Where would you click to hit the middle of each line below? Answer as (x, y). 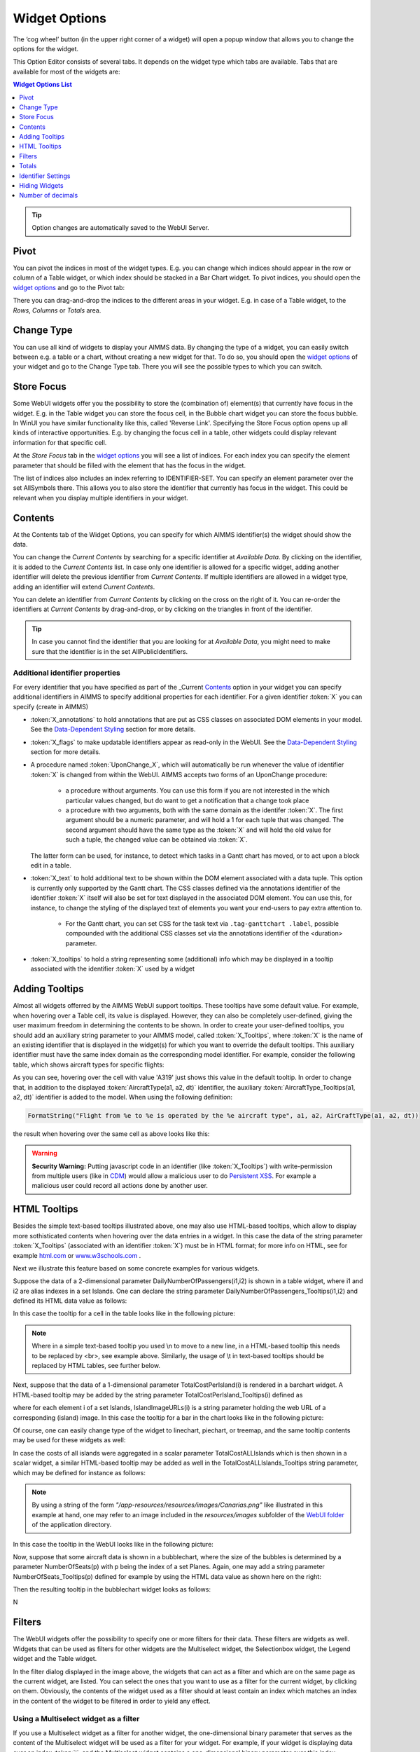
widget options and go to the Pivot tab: (69, 287)
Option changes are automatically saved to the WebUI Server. (120, 228)
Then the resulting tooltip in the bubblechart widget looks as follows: (112, 1589)
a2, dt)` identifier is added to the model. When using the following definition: (123, 1097)
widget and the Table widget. (55, 1659)
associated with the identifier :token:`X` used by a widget (113, 969)
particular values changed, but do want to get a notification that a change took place (187, 800)
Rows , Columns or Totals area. (57, 310)
